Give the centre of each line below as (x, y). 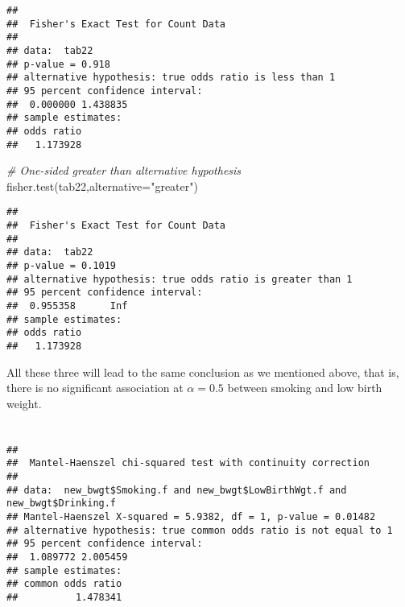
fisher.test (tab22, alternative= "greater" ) (102, 186)
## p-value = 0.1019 (62, 266)
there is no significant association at (95, 388)
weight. (24, 403)
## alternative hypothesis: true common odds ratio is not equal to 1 (200, 530)
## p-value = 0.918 (58, 64)
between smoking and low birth (305, 388)
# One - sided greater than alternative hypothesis (124, 170)
